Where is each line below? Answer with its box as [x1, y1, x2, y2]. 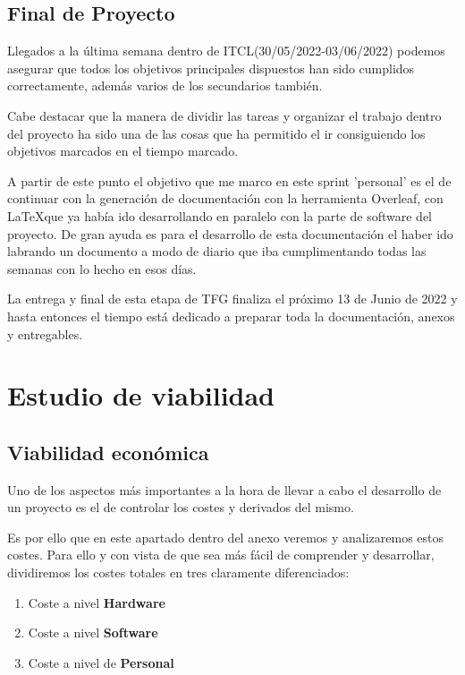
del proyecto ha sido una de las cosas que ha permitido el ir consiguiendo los [7, 124, 426, 142]
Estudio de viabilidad [7, 377, 275, 414]
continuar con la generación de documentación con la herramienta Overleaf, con [7, 189, 444, 208]
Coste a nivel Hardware [28, 593, 165, 611]
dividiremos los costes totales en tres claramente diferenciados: [7, 563, 350, 582]
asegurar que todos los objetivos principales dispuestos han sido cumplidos [7, 58, 415, 77]
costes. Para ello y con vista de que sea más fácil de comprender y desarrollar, [7, 545, 435, 564]
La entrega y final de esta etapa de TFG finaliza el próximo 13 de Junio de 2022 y [7, 289, 458, 308]
